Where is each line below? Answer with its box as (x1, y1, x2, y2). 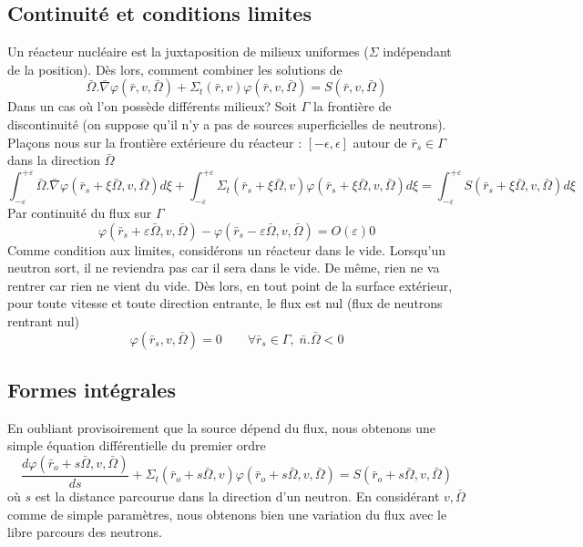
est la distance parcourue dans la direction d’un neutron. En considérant (35, 487, 440, 506)
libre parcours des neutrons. (7, 522, 162, 542)
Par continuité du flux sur (7, 203, 152, 222)
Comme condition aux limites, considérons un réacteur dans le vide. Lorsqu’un (7, 240, 446, 259)
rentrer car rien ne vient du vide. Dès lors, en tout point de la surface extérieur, (7, 275, 453, 294)
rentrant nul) (7, 312, 80, 331)
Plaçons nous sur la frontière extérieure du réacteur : (7, 132, 302, 151)
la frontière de (312, 97, 392, 116)
